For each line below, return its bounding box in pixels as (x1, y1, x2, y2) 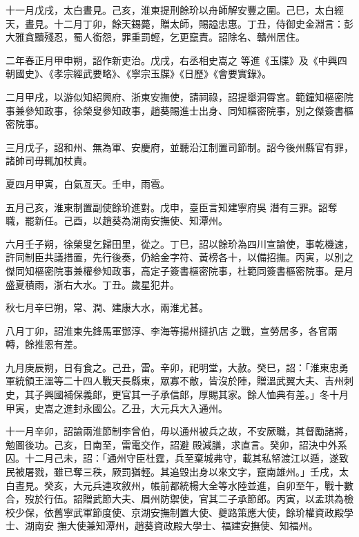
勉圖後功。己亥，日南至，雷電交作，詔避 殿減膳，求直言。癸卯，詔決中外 (6, 437, 338, 451)
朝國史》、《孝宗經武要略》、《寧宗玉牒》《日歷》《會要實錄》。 (6, 66, 271, 81)
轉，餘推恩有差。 (6, 337, 83, 351)
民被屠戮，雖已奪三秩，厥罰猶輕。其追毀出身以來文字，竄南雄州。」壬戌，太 (6, 465, 349, 479)
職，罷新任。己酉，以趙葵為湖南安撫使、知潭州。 (6, 213, 228, 228)
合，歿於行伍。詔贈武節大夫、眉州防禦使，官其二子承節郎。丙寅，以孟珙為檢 (6, 491, 353, 506)
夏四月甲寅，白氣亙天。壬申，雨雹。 (6, 176, 170, 191)
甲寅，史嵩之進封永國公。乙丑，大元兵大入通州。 (6, 400, 228, 415)
